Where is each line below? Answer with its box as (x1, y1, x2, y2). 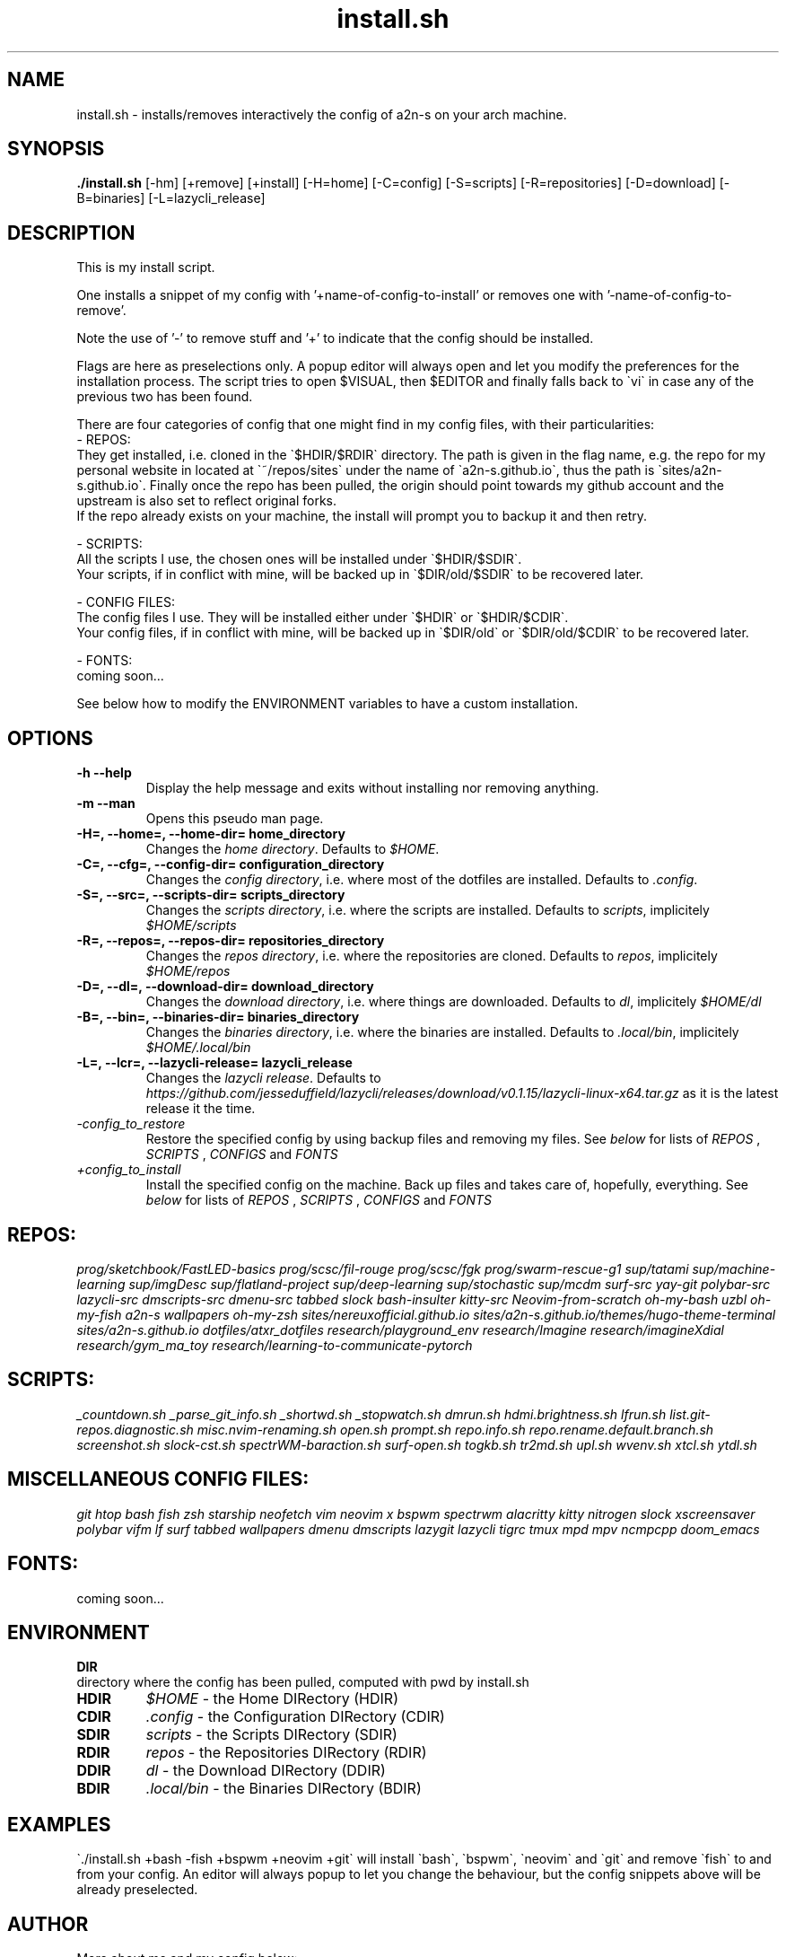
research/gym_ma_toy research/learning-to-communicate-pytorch (76, 1337, 473, 1353)
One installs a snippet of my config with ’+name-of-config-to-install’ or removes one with (76, 287, 604, 303)
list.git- (669, 1406, 711, 1422)
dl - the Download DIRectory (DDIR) (145, 1761, 386, 1780)
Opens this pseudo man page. (145, 811, 324, 827)
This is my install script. (76, 259, 215, 276)
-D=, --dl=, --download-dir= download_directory (76, 978, 374, 995)
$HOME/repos (145, 963, 231, 979)
